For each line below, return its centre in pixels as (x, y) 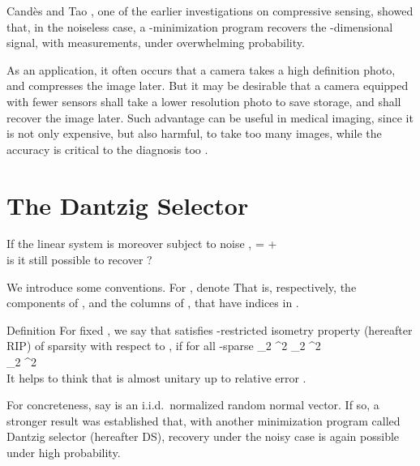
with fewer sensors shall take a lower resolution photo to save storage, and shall (204, 101)
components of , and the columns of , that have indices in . (153, 303)
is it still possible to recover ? (79, 260)
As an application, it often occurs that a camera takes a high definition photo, (201, 69)
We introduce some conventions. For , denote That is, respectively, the (182, 286)
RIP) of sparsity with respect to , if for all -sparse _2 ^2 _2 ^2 (164, 346)
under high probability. (64, 452)
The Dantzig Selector (128, 205)
